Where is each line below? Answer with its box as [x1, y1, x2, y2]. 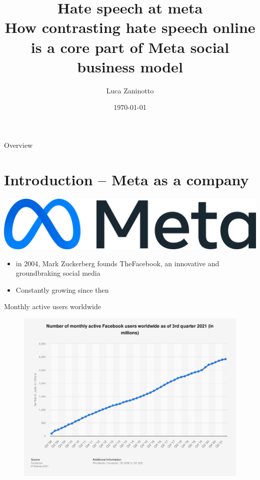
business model [77, 56, 183, 76]
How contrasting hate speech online [4, 17, 255, 37]
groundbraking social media [15, 268, 100, 278]
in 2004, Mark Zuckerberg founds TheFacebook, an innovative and [15, 258, 219, 268]
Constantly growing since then [15, 284, 109, 295]
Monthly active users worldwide [4, 301, 101, 312]
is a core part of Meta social [30, 36, 229, 57]
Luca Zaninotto [106, 85, 154, 95]
